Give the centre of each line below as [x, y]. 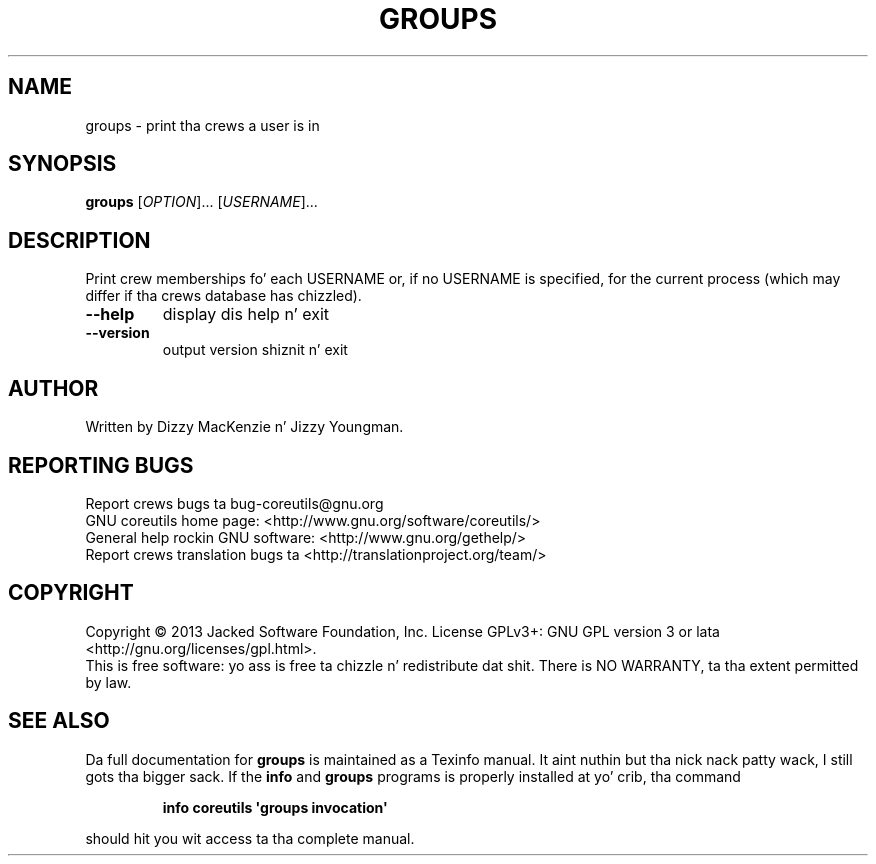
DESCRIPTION [79, 240]
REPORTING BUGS [101, 465]
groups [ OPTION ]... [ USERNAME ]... [201, 202]
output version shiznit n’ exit [255, 350]
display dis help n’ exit [246, 314]
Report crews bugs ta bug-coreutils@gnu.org [234, 503]
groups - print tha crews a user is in [202, 125]
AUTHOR [53, 388]
